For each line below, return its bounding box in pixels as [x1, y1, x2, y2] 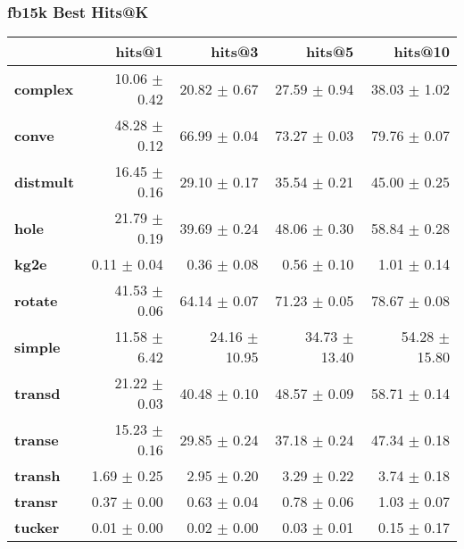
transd [14, 382, 61, 403]
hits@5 [305, 41, 354, 62]
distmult [14, 171, 75, 192]
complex [14, 78, 74, 99]
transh [14, 465, 61, 487]
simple [14, 336, 61, 357]
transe [14, 428, 59, 450]
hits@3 [211, 41, 259, 62]
